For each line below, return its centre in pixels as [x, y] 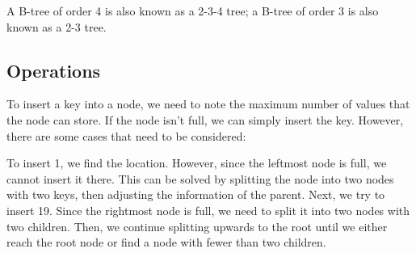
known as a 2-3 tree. [57, 26]
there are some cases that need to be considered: [126, 135]
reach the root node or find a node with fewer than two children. [166, 242]
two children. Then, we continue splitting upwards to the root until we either [197, 226]
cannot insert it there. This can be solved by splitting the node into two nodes [200, 178]
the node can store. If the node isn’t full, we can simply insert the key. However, [205, 119]
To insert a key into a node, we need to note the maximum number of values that [208, 104]
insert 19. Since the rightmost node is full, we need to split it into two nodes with [208, 210]
